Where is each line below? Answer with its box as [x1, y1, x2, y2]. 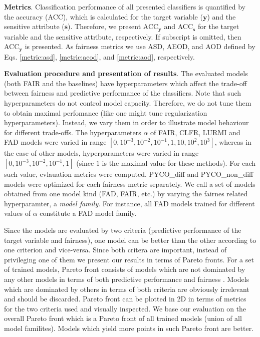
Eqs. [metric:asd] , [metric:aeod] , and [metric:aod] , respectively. [4, 51, 195, 62]
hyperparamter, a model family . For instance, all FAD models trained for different [4, 198, 255, 208]
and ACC [164, 21, 193, 32]
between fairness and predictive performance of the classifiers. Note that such [4, 88, 241, 98]
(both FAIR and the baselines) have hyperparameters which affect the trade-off [4, 78, 247, 88]
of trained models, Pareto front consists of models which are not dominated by [4, 264, 245, 274]
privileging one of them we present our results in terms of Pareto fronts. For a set [4, 254, 254, 264]
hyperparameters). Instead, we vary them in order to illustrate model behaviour [4, 117, 249, 128]
